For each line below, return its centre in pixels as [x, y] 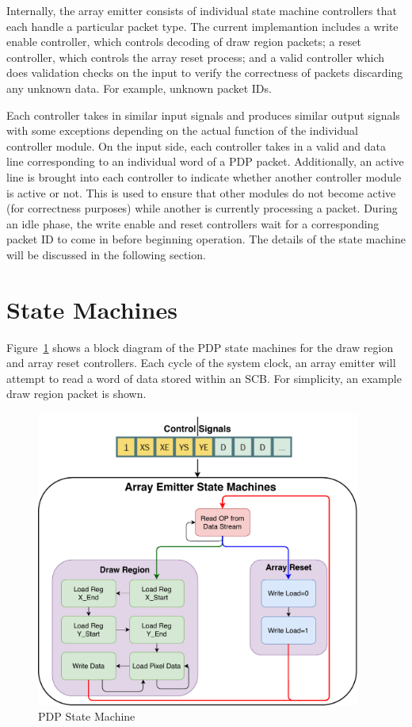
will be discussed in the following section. [106, 254]
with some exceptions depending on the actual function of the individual [182, 130]
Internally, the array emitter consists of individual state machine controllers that [202, 10]
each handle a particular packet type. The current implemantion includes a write [202, 26]
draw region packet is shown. [76, 394]
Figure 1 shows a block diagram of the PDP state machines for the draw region [200, 347]
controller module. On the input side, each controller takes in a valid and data [196, 145]
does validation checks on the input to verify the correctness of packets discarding [205, 73]
